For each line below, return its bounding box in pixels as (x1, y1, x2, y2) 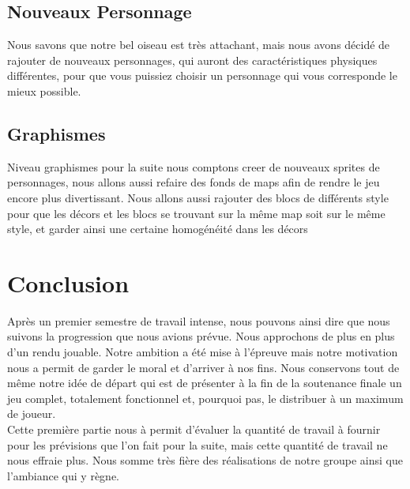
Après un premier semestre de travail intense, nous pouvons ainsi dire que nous (7, 312, 390, 329)
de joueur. (7, 405, 56, 422)
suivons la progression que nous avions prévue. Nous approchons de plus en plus (7, 328, 395, 344)
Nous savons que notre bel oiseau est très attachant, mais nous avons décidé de (7, 36, 390, 53)
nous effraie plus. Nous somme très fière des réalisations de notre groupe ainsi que (7, 452, 403, 468)
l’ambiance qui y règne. (7, 467, 119, 483)
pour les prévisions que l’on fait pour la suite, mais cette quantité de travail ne (7, 436, 388, 453)
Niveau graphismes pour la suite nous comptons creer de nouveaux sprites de (7, 158, 380, 175)
